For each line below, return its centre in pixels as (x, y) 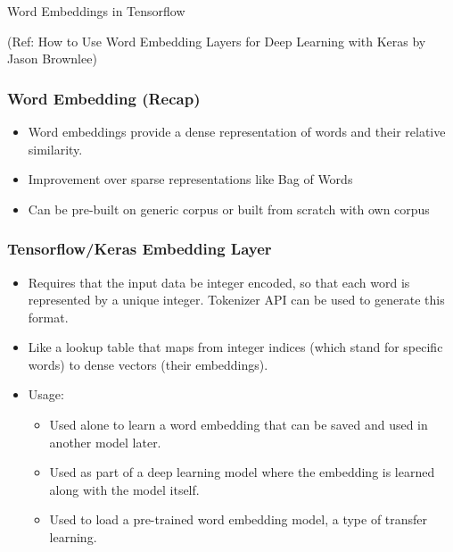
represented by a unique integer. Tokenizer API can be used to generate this (236, 300)
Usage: (46, 394)
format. (48, 317)
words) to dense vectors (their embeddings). (148, 364)
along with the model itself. (124, 489)
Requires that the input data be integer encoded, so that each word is (219, 282)
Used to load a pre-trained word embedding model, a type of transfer (239, 519)
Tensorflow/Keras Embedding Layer (140, 249)
